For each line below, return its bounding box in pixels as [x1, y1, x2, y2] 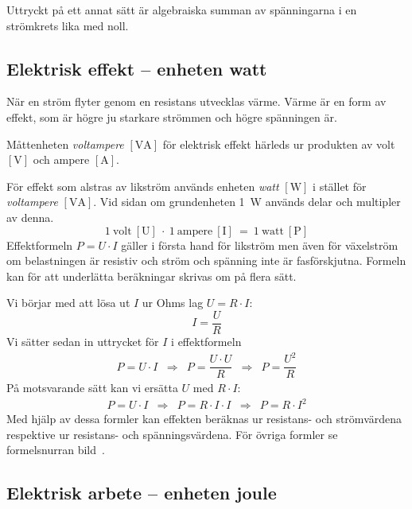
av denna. [6, 208, 54, 225]
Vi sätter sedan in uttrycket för [6, 332, 159, 349]
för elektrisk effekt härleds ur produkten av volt [162, 135, 395, 152]
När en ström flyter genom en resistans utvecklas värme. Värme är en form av [6, 93, 387, 110]
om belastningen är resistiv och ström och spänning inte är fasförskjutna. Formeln [6, 252, 406, 269]
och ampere [33, 151, 90, 168]
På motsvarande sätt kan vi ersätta [6, 379, 178, 396]
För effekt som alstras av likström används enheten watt [6, 177, 279, 194]
